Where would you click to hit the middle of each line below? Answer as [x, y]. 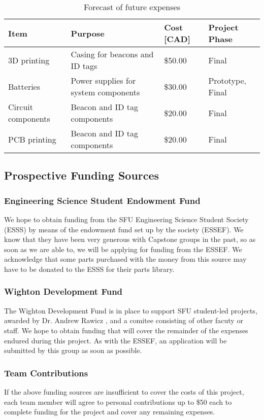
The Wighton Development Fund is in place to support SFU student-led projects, [131, 310]
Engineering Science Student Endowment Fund [102, 200]
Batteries [24, 86]
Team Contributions [46, 373]
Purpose [88, 33]
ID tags [84, 66]
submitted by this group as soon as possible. [73, 350]
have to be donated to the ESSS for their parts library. [89, 269]
